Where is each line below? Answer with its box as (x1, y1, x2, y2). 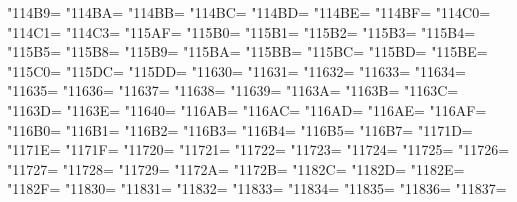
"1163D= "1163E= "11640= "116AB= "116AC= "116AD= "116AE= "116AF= (7, 99, 487, 120)
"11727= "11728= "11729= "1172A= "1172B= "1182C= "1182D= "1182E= (7, 158, 465, 179)
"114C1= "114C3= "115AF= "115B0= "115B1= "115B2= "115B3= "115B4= (7, 21, 476, 42)
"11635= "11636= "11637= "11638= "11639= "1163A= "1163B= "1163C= (7, 80, 459, 101)
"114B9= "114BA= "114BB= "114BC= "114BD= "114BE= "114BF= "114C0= (7, 2, 491, 22)
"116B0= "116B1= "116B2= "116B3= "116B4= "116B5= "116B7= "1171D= (7, 119, 473, 140)
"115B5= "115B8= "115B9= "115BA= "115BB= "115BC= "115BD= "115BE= (7, 41, 488, 62)
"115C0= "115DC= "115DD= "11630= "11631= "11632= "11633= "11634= (7, 60, 466, 81)
